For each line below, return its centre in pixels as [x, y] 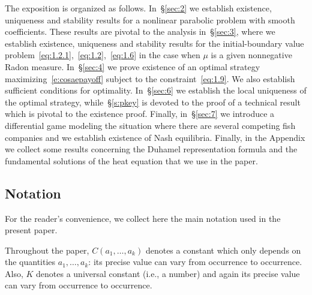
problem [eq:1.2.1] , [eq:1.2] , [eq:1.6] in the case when [103, 55]
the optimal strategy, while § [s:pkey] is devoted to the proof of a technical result [153, 102]
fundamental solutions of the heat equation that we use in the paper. [131, 160]
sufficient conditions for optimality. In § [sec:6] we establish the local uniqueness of [156, 90]
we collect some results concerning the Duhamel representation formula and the [151, 149]
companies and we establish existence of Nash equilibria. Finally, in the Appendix [155, 137]
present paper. [31, 230]
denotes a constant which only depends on [223, 250]
